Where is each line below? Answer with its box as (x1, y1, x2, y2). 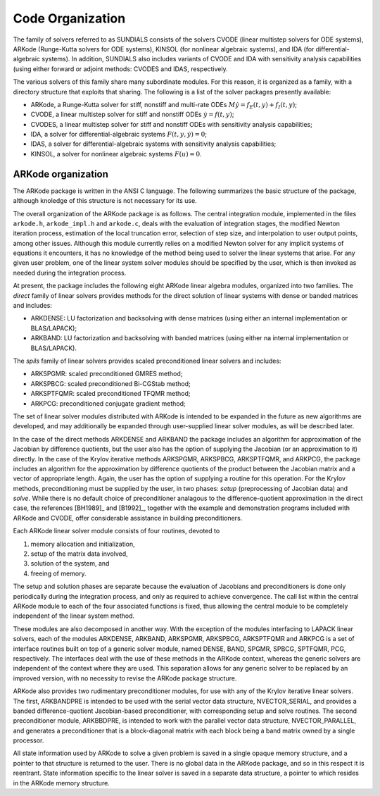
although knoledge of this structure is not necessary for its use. (13, 197, 197, 205)
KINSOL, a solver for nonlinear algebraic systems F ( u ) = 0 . (30, 149, 202, 158)
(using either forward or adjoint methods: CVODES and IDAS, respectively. (13, 64, 228, 73)
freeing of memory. (30, 569, 87, 578)
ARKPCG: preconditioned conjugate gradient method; (30, 399, 186, 408)
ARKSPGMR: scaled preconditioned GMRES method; (30, 370, 183, 378)
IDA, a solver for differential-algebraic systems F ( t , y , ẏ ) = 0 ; (30, 130, 208, 139)
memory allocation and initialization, (30, 540, 135, 548)
